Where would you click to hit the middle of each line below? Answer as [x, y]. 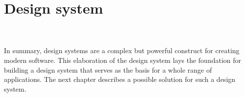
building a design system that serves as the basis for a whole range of [108, 69]
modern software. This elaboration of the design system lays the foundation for [123, 60]
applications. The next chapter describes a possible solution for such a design [120, 79]
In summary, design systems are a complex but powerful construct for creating [122, 50]
